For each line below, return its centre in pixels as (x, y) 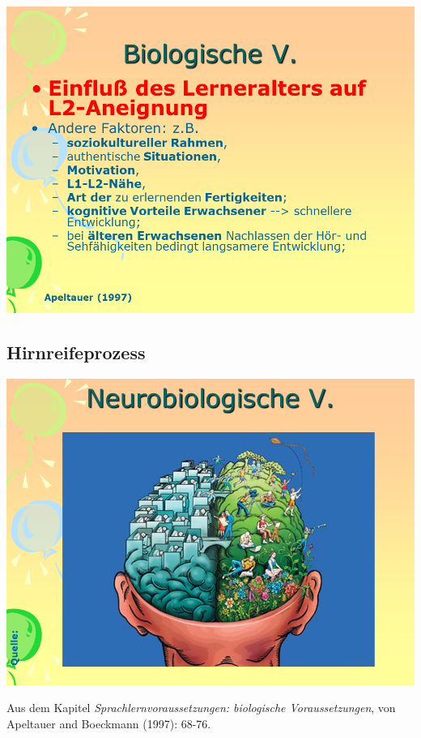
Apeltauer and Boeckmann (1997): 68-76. (109, 723)
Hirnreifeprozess (76, 352)
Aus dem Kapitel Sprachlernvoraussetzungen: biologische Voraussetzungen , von (201, 708)
